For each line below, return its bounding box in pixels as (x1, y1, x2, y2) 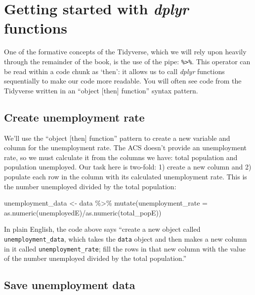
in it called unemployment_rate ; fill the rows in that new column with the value (4, 243, 246, 253)
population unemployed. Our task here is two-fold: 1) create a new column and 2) (4, 162, 252, 172)
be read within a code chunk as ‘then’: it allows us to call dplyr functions (4, 66, 225, 76)
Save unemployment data (4, 277, 135, 293)
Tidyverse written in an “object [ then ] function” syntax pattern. (4, 85, 198, 95)
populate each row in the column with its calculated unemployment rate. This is (4, 171, 247, 181)
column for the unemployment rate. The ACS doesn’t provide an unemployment (4, 142, 247, 153)
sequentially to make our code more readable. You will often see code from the (4, 76, 242, 86)
